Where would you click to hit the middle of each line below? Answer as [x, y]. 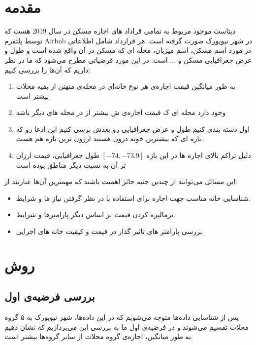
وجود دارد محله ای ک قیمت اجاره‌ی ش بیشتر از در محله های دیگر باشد [121, 112]
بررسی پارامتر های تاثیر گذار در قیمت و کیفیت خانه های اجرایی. [110, 231]
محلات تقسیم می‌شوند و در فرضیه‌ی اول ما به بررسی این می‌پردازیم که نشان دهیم [127, 326]
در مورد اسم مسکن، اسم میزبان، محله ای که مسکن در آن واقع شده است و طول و [128, 50]
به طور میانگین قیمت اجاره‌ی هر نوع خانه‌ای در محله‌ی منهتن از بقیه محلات [126, 86]
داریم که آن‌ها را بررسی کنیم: [48, 69]
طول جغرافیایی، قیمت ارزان [58, 155]
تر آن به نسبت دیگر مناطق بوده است [71, 165]
